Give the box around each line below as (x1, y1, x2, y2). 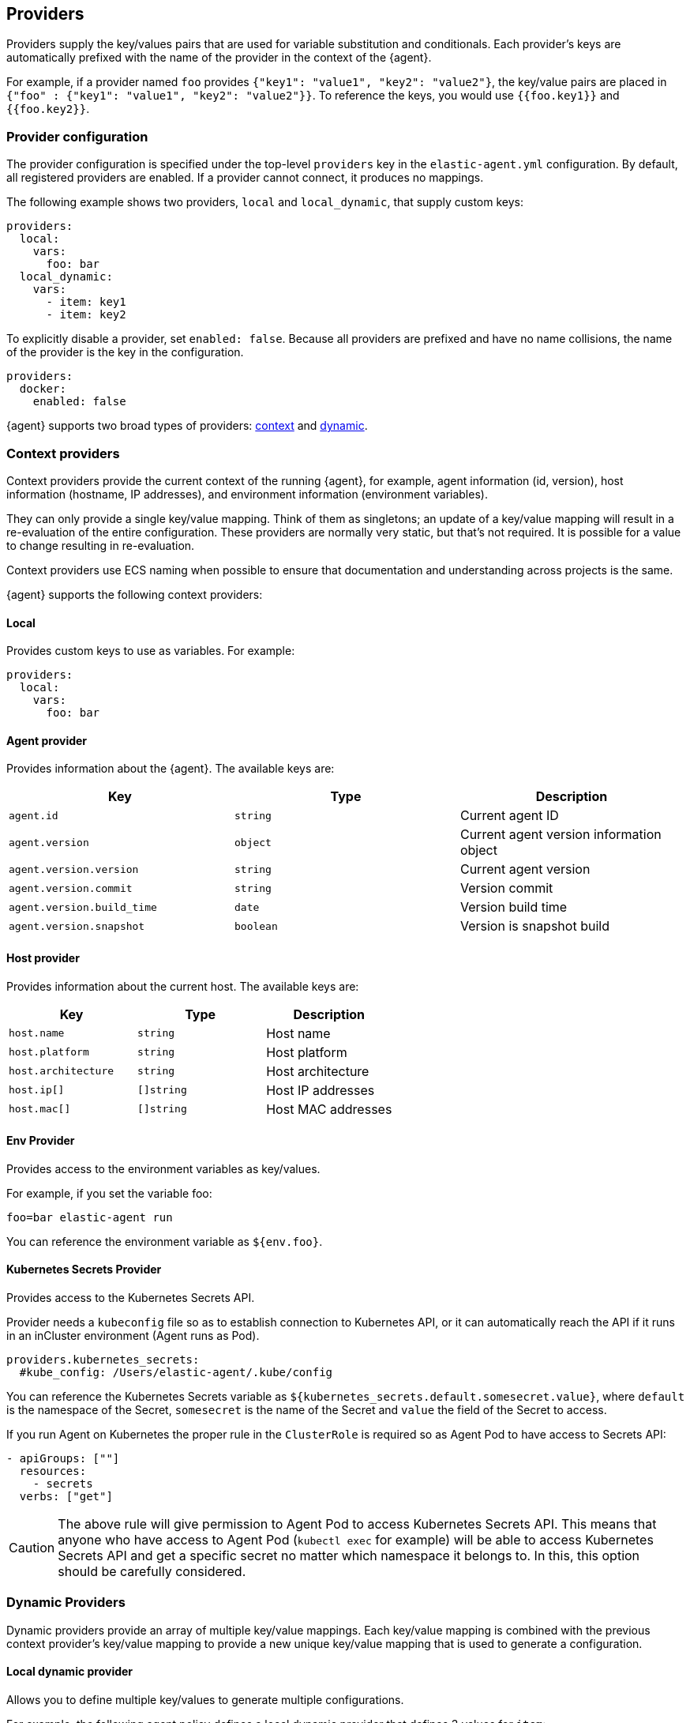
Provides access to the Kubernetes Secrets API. (6, 1291, 255, 1305)
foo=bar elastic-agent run (6, 1210, 173, 1224)
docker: (19, 382, 66, 396)
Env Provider (6, 1134, 75, 1148)
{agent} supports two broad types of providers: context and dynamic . (6, 419, 368, 433)
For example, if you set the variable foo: (6, 1186, 212, 1200)
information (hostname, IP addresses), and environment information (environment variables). (6, 487, 488, 501)
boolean (234, 920, 278, 932)
